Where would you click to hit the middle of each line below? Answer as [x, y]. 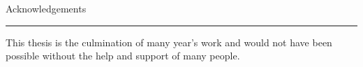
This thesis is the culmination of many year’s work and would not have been [169, 42]
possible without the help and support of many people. [123, 56]
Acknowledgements [46, 8]
